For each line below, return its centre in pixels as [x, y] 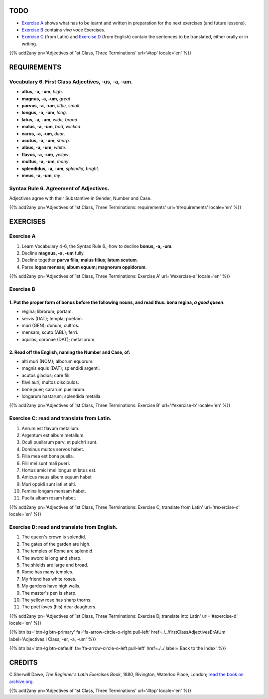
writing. [29, 44]
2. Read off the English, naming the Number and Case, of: [70, 352]
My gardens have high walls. [51, 586]
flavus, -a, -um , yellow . [46, 154]
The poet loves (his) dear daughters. [59, 607]
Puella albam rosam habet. [49, 498]
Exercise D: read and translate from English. [64, 527]
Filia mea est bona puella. [48, 456]
